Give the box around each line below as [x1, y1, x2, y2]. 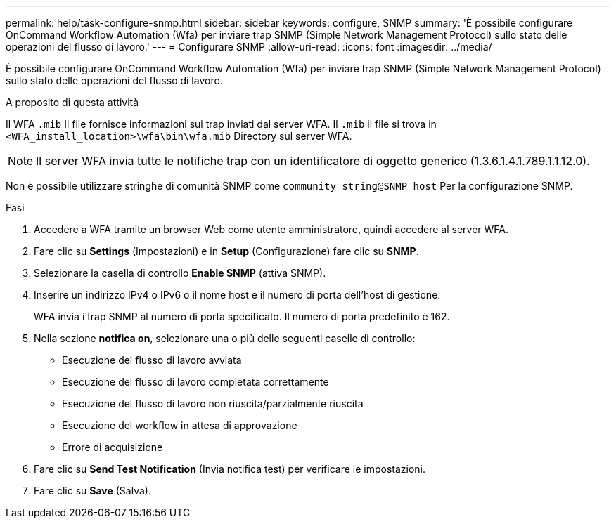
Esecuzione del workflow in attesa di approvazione [62, 419, 297, 431]
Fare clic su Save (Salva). [34, 485, 151, 497]
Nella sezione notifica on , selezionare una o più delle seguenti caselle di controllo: [34, 332, 416, 344]
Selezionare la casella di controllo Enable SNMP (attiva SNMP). [34, 267, 326, 279]
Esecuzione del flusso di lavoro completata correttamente [62, 376, 329, 388]
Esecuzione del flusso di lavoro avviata [62, 354, 242, 366]
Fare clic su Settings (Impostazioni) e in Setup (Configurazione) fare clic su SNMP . [34, 245, 419, 257]
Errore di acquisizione [62, 441, 163, 453]
